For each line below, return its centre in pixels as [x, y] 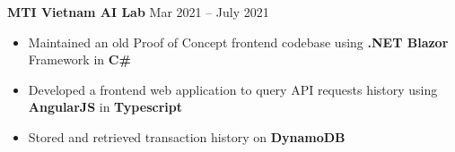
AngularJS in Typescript [105, 107]
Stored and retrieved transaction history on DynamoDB [187, 136]
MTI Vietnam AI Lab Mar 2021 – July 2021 [138, 12]
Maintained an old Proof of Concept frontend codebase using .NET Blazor [238, 42]
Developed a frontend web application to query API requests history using [233, 89]
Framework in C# [79, 59]
